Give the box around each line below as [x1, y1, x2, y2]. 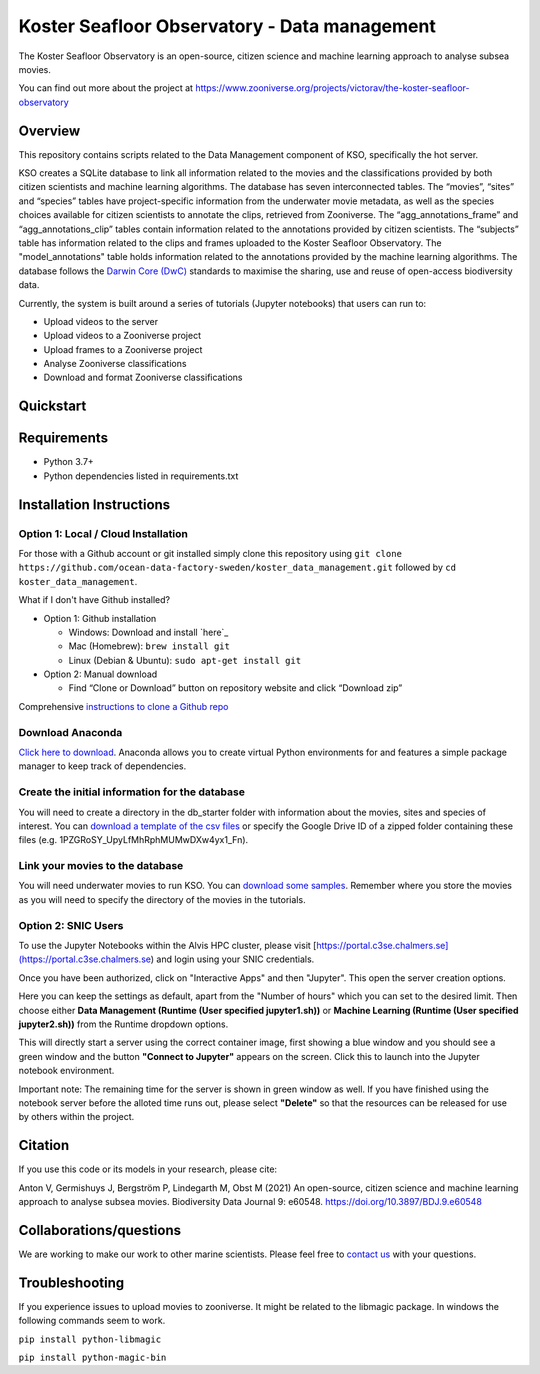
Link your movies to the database [18, 859, 184, 873]
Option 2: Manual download [43, 668, 158, 680]
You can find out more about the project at [18, 82, 194, 94]
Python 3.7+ [43, 456, 94, 468]
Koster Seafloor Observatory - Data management [18, 15, 437, 37]
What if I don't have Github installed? [18, 594, 170, 606]
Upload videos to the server [43, 315, 159, 327]
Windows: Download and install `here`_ [68, 626, 229, 638]
